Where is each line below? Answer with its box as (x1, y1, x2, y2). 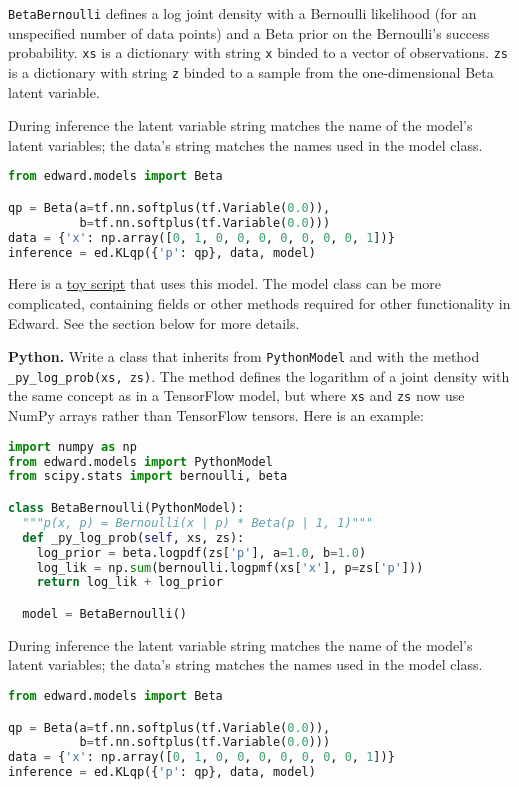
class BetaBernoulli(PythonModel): (8, 501, 245, 515)
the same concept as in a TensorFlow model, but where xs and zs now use (8, 385, 465, 406)
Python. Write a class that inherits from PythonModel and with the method (8, 346, 480, 367)
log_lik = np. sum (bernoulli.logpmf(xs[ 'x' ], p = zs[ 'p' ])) (36, 560, 424, 575)
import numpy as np (8, 439, 137, 454)
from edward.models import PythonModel (8, 454, 273, 469)
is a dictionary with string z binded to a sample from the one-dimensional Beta (8, 61, 494, 82)
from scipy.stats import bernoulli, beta (8, 469, 288, 484)
